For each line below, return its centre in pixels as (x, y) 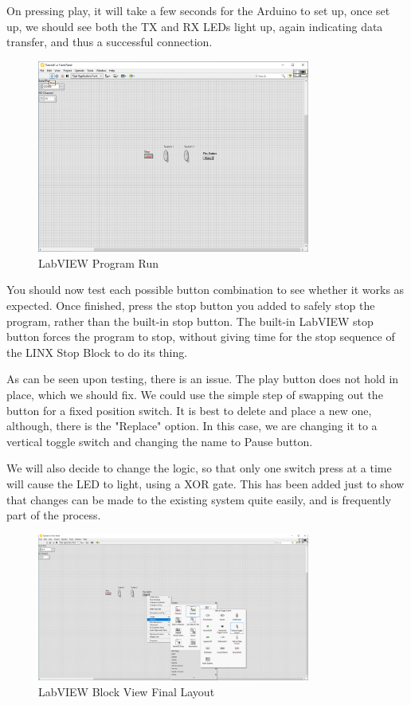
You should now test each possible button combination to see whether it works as (205, 290)
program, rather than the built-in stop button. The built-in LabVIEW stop (190, 321)
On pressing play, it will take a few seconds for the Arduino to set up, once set (198, 10)
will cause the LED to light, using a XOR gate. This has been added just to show (205, 483)
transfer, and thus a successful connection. (110, 42)
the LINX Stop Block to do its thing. (97, 352)
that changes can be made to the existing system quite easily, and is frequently (199, 499)
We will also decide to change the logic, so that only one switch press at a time (199, 468)
